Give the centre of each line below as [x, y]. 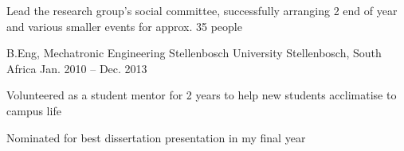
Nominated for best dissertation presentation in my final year [156, 137]
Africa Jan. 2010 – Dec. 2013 [77, 68]
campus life [34, 110]
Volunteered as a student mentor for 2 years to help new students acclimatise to [202, 95]
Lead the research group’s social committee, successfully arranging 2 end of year [202, 10]
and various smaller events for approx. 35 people [124, 26]
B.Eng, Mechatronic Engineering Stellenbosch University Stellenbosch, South [194, 53]
